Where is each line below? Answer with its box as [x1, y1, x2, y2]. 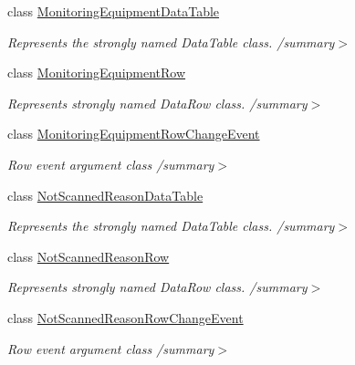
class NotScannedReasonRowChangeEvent [7, 308, 244, 327]
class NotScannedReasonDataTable [7, 185, 204, 204]
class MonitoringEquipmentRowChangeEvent [7, 124, 260, 143]
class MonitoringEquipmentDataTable [7, 2, 220, 20]
